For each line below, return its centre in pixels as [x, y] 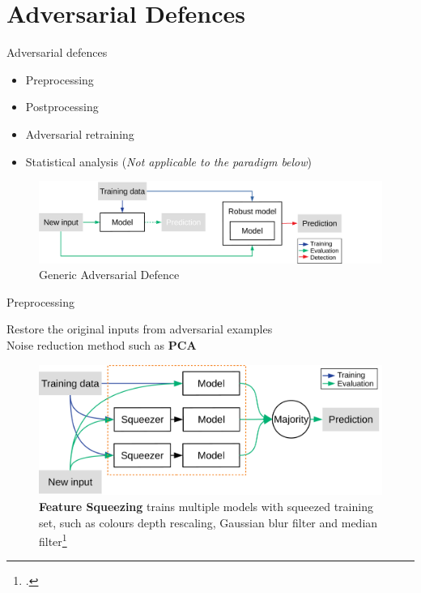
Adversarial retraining [80, 133]
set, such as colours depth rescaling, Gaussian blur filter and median [208, 522]
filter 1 [53, 540]
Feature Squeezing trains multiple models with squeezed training [206, 506]
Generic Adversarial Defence [109, 275]
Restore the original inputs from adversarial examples [140, 329]
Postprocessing [62, 107]
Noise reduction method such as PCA [102, 344]
